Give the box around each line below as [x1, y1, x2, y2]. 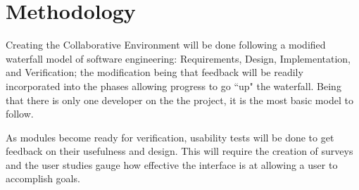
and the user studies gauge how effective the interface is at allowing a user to [6, 157, 338, 172]
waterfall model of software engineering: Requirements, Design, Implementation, [6, 51, 351, 65]
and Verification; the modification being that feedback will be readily [6, 65, 303, 80]
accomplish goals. [6, 171, 80, 186]
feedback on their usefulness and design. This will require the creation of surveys [6, 144, 353, 158]
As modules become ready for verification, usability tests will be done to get [6, 129, 334, 144]
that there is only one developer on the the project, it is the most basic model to [6, 92, 353, 107]
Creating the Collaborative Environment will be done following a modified [6, 37, 326, 52]
